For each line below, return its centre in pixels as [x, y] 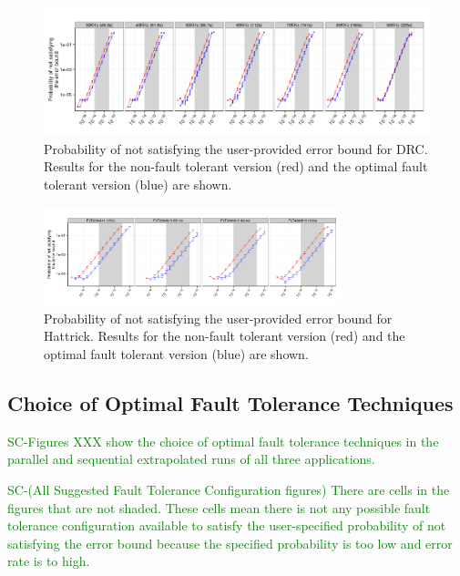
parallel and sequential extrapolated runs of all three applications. [191, 459]
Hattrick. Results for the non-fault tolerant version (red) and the [225, 336]
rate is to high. [49, 561]
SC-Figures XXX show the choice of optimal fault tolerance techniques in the [223, 441]
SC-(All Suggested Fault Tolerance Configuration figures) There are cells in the [229, 490]
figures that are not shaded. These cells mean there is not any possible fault [219, 507]
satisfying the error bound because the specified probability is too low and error [230, 543]
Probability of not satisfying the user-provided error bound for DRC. [236, 148]
